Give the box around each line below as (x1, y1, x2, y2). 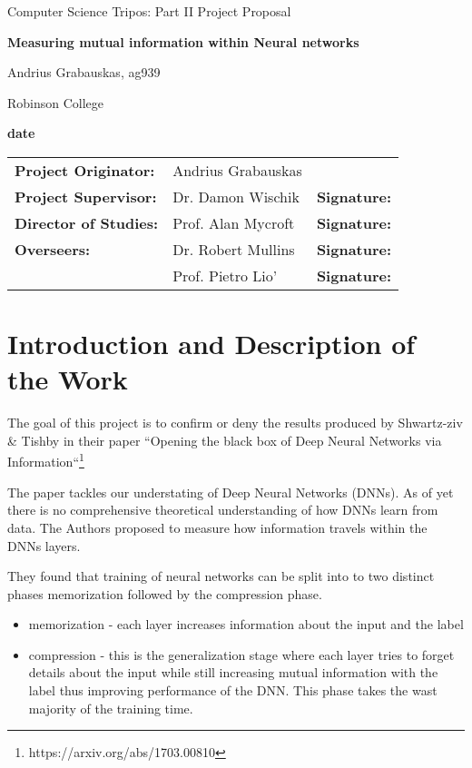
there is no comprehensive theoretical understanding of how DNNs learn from (7, 500, 438, 519)
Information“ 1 (7, 449, 84, 471)
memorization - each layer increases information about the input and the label (28, 615, 464, 634)
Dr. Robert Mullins (172, 238, 295, 260)
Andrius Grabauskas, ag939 (7, 63, 161, 82)
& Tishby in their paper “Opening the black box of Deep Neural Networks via (7, 430, 442, 449)
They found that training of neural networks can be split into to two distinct (7, 566, 435, 586)
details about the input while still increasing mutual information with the (28, 663, 438, 682)
